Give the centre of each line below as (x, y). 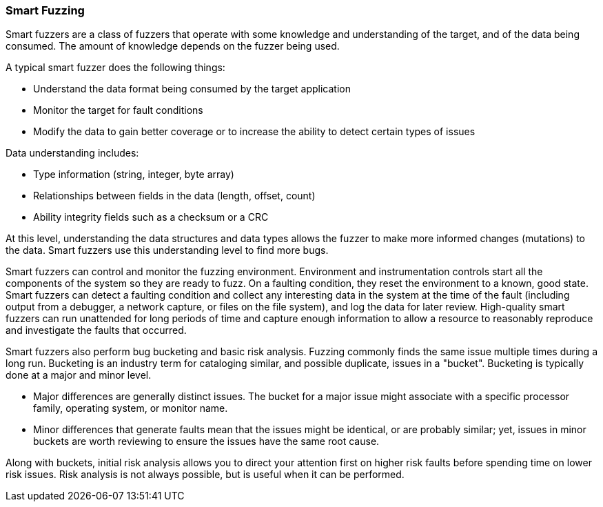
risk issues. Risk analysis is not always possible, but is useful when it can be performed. (205, 475)
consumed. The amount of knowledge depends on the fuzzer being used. (173, 46)
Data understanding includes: (72, 153)
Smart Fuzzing (45, 10)
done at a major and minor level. (79, 375)
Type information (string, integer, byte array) (134, 175)
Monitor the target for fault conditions (118, 110)
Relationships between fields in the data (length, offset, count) (174, 196)
